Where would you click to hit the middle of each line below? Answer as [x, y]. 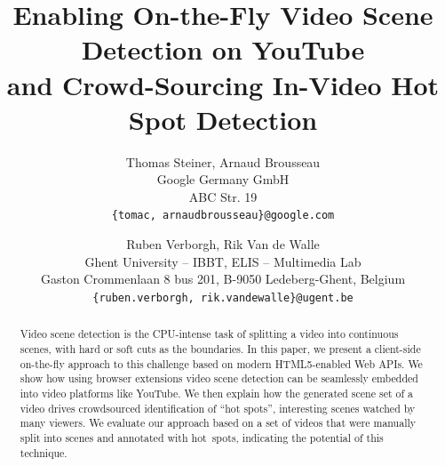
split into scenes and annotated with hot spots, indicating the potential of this [202, 437]
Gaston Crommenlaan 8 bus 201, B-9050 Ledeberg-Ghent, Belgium [223, 279]
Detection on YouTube [223, 49]
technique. [44, 452]
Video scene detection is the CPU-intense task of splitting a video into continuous [209, 334]
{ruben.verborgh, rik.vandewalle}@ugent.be [223, 297]
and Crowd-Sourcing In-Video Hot [223, 84]
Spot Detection [223, 119]
